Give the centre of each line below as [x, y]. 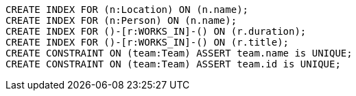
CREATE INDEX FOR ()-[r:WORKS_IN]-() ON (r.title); [147, 42]
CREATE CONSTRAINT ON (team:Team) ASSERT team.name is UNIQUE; [179, 53]
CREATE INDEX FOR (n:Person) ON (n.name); [121, 20]
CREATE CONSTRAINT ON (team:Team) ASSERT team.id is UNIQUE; [173, 64]
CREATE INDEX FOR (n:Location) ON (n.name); [127, 10]
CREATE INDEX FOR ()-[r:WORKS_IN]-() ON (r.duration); [156, 31]
